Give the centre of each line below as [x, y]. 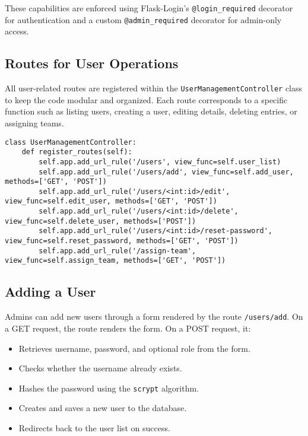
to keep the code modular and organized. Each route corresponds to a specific [146, 99]
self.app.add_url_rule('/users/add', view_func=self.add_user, [166, 172]
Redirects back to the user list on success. [94, 427]
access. [17, 31]
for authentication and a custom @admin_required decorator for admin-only [143, 19]
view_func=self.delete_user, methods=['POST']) [101, 221]
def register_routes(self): [77, 152]
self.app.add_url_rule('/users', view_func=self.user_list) [160, 162]
